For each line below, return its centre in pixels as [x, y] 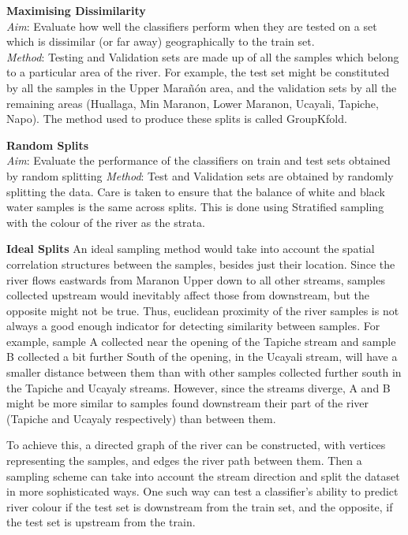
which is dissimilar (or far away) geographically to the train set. [161, 41]
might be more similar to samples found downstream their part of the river [188, 403]
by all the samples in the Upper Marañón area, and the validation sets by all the [202, 87]
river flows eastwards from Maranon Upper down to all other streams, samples [196, 279]
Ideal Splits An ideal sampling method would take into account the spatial [191, 249]
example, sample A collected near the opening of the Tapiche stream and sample [201, 341]
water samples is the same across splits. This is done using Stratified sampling [195, 207]
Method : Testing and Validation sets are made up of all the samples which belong [203, 56]
